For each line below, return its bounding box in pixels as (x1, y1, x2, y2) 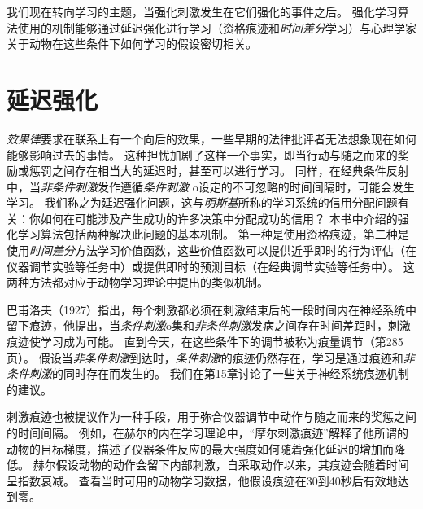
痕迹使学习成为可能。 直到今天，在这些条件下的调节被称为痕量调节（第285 (7, 333, 403, 350)
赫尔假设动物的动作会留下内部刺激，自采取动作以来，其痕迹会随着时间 (33, 456, 409, 473)
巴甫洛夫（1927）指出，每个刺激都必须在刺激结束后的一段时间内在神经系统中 (7, 301, 416, 318)
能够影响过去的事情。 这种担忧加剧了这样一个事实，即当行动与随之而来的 (7, 146, 398, 163)
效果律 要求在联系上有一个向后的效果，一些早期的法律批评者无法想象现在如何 (7, 129, 416, 147)
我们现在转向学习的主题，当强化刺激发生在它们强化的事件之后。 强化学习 (7, 3, 398, 20)
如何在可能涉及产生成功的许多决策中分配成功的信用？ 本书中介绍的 (40, 209, 398, 226)
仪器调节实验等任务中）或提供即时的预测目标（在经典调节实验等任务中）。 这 (7, 257, 415, 274)
